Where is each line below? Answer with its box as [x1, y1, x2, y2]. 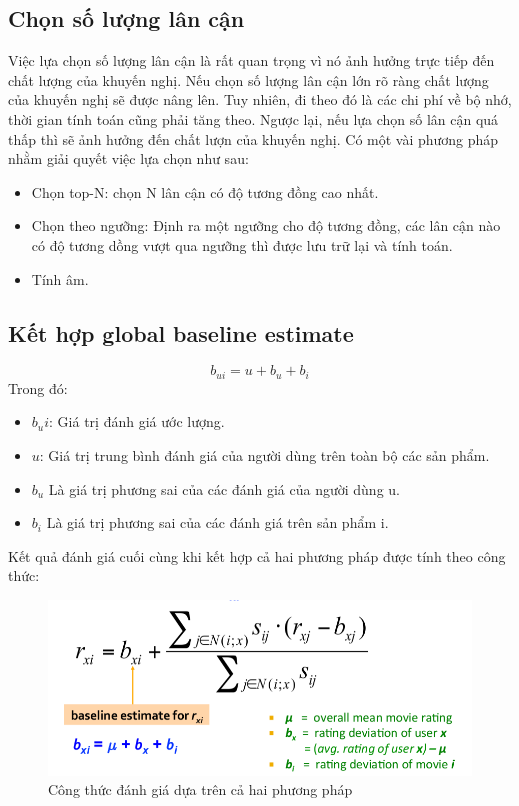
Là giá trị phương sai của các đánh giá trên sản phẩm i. [46, 512, 389, 533]
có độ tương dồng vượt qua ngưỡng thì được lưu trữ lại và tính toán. [31, 234, 453, 255]
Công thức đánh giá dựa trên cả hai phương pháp [48, 779, 353, 800]
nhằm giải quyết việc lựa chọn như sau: [8, 148, 249, 169]
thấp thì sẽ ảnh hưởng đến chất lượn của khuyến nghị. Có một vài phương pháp [8, 128, 499, 149]
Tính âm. [31, 268, 89, 289]
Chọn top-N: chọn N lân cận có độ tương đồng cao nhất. [31, 181, 379, 202]
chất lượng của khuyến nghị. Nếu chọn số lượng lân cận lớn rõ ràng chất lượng [8, 69, 489, 90]
